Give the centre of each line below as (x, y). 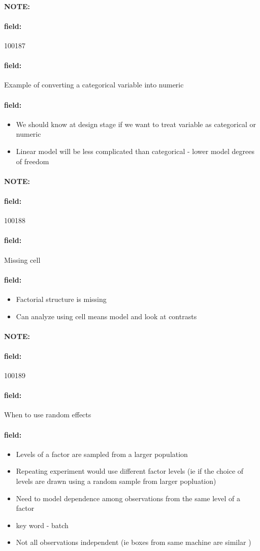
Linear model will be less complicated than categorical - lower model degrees (135, 151)
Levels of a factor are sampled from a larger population (102, 454)
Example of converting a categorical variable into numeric (94, 85)
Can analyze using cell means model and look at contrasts (106, 316)
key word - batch (42, 525)
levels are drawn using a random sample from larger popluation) (116, 481)
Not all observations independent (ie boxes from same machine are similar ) (134, 542)
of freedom (32, 161)
